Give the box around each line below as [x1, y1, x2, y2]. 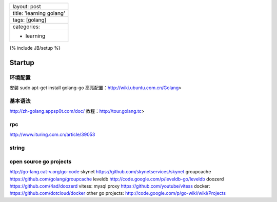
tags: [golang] [12, 16, 47, 23]
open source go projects [9, 158, 72, 165]
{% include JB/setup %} [9, 45, 61, 51]
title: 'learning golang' [12, 10, 66, 16]
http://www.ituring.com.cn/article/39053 [9, 131, 95, 138]
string [9, 144, 25, 151]
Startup [9, 58, 34, 67]
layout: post [12, 3, 41, 10]
